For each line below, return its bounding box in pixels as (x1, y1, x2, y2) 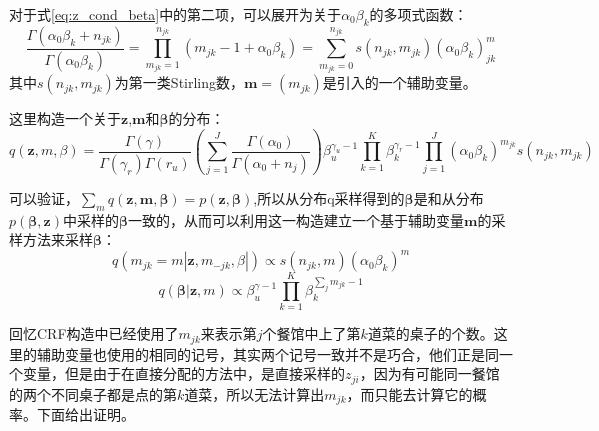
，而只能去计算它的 (346, 383, 473, 404)
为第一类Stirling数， (114, 72, 245, 93)
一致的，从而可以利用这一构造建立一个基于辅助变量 (128, 209, 465, 230)
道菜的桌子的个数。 (367, 323, 494, 344)
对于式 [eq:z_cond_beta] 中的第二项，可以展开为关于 (9, 4, 342, 24)
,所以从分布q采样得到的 (253, 187, 405, 208)
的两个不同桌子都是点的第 (9, 383, 177, 404)
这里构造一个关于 (9, 108, 121, 129)
